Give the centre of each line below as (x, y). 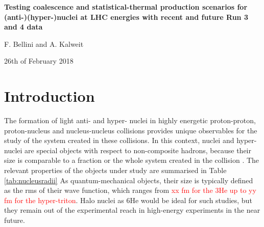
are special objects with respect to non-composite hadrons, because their (138, 150)
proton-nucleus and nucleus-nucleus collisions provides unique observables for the (131, 130)
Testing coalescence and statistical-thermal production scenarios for (126, 7)
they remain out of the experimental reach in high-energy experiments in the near (132, 210)
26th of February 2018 (39, 61)
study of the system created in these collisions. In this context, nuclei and (119, 140)
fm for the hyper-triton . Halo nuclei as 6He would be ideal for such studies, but (128, 200)
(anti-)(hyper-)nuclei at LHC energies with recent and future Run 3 (126, 17)
